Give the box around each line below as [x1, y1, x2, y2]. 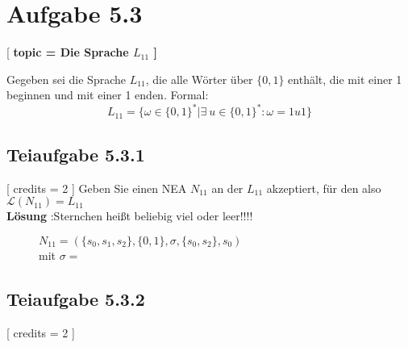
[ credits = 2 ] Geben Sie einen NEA [6, 179, 187, 196]
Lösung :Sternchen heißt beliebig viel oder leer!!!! [6, 207, 253, 224]
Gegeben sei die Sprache [6, 70, 126, 87]
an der [211, 179, 244, 196]
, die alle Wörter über [145, 70, 253, 87]
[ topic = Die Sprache [6, 44, 129, 61]
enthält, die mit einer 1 [288, 70, 402, 87]
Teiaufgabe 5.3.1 [6, 141, 145, 166]
